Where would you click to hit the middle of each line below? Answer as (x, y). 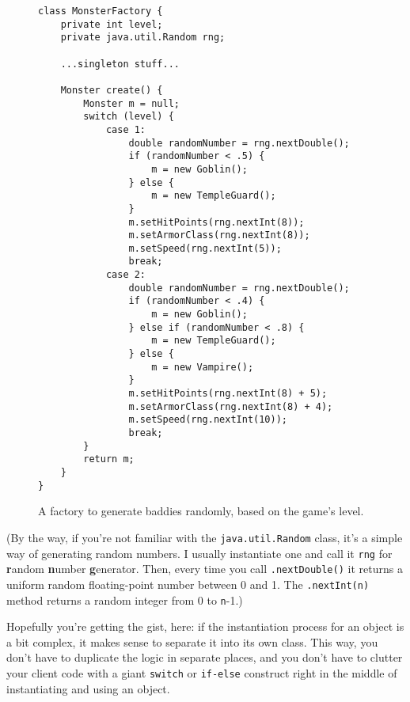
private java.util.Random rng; (143, 38)
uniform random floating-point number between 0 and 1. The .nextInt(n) (188, 584)
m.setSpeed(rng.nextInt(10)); (208, 420)
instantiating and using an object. (88, 688)
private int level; (112, 24)
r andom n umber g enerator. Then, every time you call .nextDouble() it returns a (205, 569)
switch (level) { (129, 117)
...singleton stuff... (120, 64)
